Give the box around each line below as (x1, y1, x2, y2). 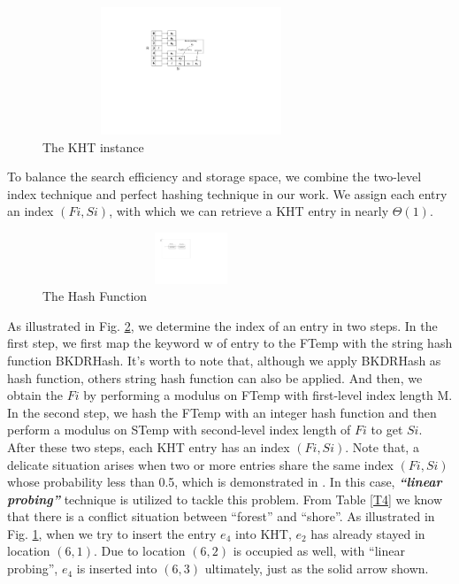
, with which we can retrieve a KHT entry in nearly (109, 202, 389, 220)
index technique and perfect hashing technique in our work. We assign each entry (7, 184, 448, 203)
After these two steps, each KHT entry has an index (7, 437, 290, 456)
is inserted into (76, 559, 157, 578)
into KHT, (234, 524, 292, 542)
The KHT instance (42, 137, 144, 156)
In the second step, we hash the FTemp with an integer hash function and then (7, 403, 437, 421)
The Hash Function (42, 287, 148, 305)
